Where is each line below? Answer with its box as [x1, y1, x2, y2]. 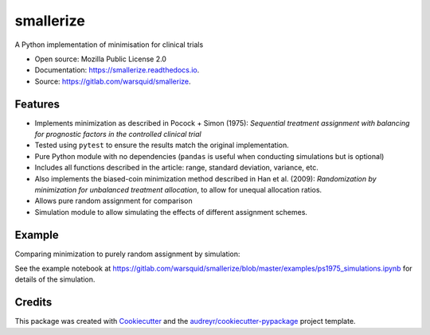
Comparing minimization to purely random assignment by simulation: [14, 249, 240, 259]
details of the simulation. [14, 275, 96, 284]
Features [14, 97, 60, 111]
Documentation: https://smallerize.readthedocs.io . [34, 65, 200, 75]
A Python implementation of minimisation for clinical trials [14, 40, 204, 49]
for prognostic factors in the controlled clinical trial [34, 130, 202, 139]
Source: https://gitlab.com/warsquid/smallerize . [34, 76, 191, 86]
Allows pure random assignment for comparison [34, 196, 193, 206]
